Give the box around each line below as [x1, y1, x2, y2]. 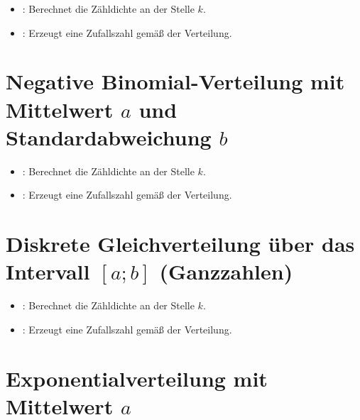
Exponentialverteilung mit [6, 363, 268, 392]
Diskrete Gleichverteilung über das [6, 229, 355, 258]
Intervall [6, 257, 90, 286]
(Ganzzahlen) [159, 257, 293, 286]
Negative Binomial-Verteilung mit [6, 67, 345, 96]
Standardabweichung [6, 122, 212, 151]
